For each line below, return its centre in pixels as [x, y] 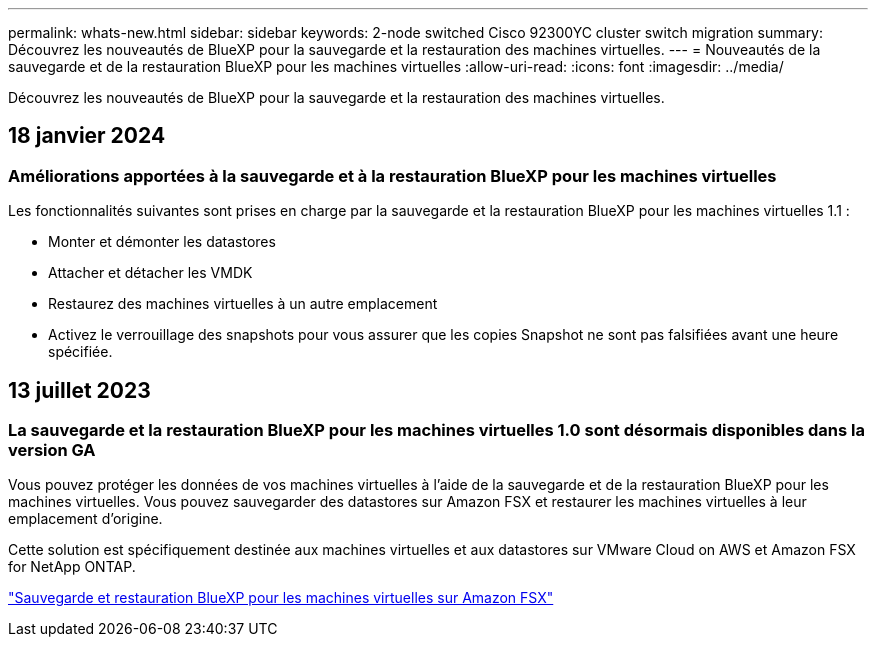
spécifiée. [80, 352]
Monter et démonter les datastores [162, 242]
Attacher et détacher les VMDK [150, 273]
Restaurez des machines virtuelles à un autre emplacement [243, 304]
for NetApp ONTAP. [72, 567]
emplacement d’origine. [85, 519]
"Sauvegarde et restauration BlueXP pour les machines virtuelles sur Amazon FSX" [281, 598]
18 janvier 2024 [87, 136]
